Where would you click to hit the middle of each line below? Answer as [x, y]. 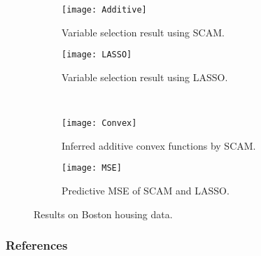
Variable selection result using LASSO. [145, 77]
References [37, 245]
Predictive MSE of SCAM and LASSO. [146, 190]
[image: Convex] [99, 123]
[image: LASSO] [97, 55]
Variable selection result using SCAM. [143, 32]
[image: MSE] [92, 168]
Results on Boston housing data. [103, 214]
